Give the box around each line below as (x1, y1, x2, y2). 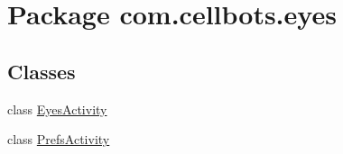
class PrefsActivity (7, 130, 110, 149)
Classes (7, 57, 76, 85)
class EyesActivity (7, 99, 107, 118)
